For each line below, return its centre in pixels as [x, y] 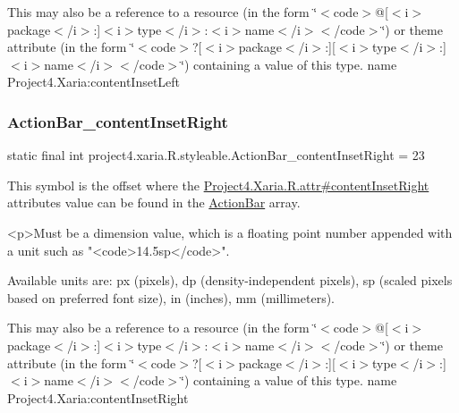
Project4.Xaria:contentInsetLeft [94, 82]
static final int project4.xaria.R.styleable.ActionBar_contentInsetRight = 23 [216, 155]
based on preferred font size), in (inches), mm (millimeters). [171, 297]
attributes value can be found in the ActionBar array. [154, 202]
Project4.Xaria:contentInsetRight [98, 397]
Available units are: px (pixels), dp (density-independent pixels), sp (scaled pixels [230, 280]
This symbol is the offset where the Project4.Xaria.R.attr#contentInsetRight [218, 185]
